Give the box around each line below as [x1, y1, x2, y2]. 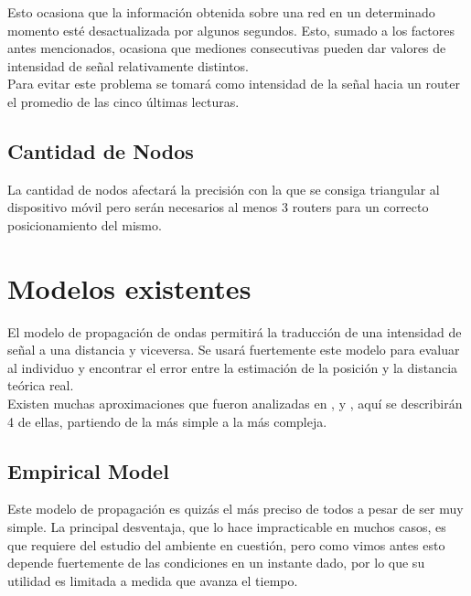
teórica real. [7, 376, 74, 395]
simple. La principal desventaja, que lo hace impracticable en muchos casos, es [7, 517, 446, 537]
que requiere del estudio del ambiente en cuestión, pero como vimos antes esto [7, 535, 445, 554]
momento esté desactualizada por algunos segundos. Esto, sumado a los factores [7, 20, 455, 39]
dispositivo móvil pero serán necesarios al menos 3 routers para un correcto [7, 197, 429, 217]
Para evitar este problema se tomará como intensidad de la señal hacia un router [7, 74, 460, 93]
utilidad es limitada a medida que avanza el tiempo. [7, 570, 298, 590]
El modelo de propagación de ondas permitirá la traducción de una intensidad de [7, 322, 462, 341]
